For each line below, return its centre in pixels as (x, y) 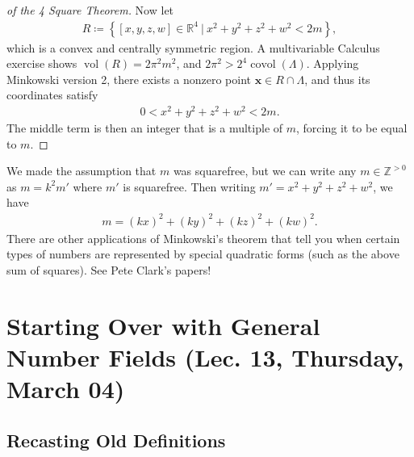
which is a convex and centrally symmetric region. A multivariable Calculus (193, 47)
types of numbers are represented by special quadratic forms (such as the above (203, 254)
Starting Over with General (163, 325)
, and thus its (337, 79)
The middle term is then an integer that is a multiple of (145, 128)
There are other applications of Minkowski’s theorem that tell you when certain (203, 238)
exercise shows (42, 63)
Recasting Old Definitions (116, 440)
